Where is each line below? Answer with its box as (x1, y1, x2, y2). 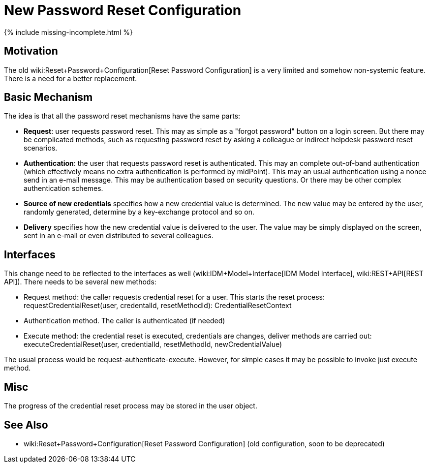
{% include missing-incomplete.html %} (4, 28, 133, 36)
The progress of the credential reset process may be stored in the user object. (4, 402, 257, 410)
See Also (4, 418, 48, 431)
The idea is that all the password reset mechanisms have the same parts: (4, 112, 241, 121)
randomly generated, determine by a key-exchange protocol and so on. (24, 208, 255, 217)
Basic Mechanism (4, 91, 93, 104)
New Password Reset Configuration (4, 2, 242, 19)
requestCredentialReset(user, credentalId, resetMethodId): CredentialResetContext (24, 301, 292, 310)
